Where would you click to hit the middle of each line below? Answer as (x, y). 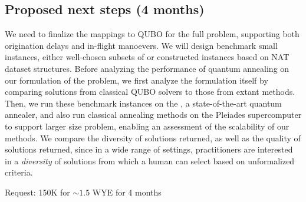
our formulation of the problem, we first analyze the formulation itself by (136, 80)
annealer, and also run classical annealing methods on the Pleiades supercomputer (153, 115)
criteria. (19, 172)
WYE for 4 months (127, 192)
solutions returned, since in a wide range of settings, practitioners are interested (149, 149)
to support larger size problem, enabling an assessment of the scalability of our (147, 126)
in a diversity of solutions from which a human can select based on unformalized (150, 160)
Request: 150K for (37, 192)
